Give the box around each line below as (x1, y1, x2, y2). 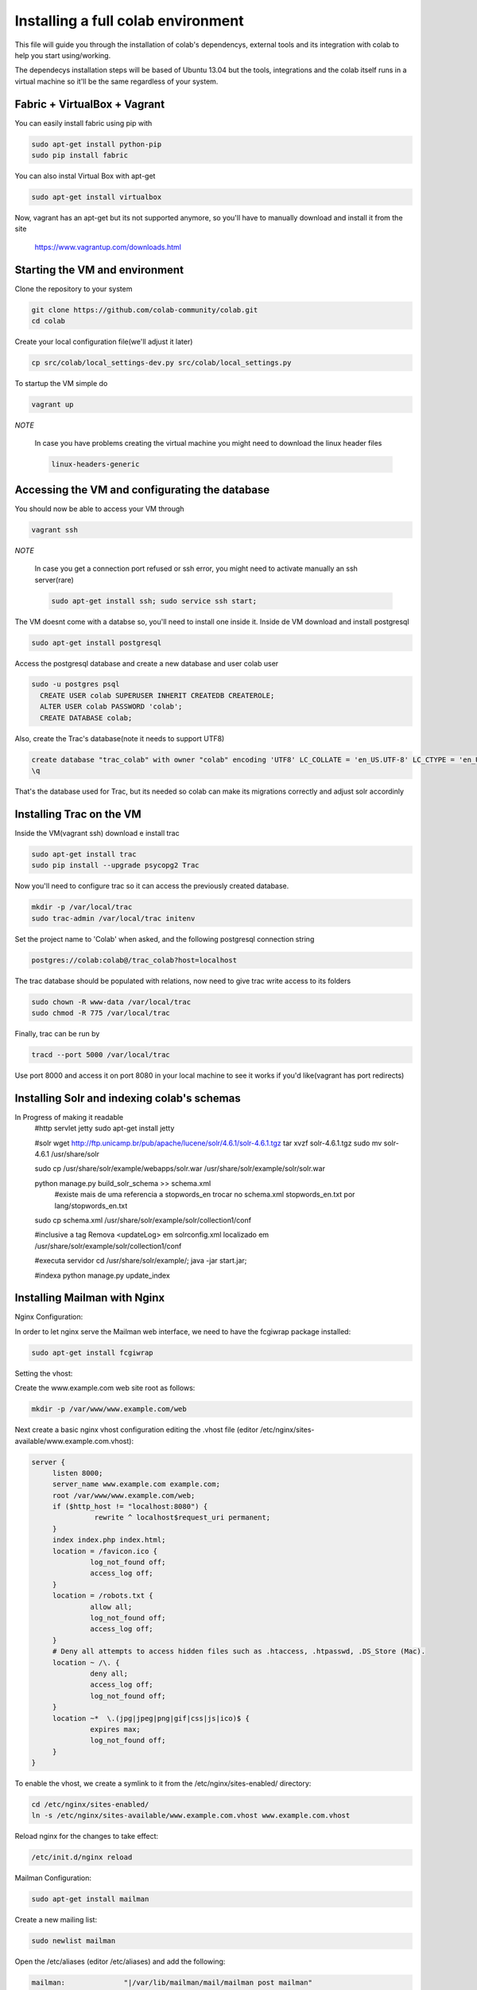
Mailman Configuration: (14, 1873, 91, 1883)
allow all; (90, 1602, 133, 1611)
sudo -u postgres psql (31, 680, 120, 689)
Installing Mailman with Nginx (14, 1291, 165, 1305)
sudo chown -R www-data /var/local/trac (31, 997, 191, 1006)
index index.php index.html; (52, 1535, 166, 1544)
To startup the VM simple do (14, 378, 108, 388)
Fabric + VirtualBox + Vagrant (14, 97, 165, 111)
